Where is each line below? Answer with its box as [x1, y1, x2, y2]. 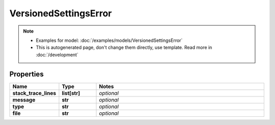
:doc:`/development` [36, 52, 78, 58]
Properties [9, 69, 44, 79]
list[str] [62, 89, 80, 96]
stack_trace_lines [12, 89, 56, 96]
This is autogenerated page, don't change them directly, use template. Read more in [36, 44, 212, 51]
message [12, 96, 36, 103]
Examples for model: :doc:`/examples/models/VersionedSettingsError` [36, 37, 183, 43]
